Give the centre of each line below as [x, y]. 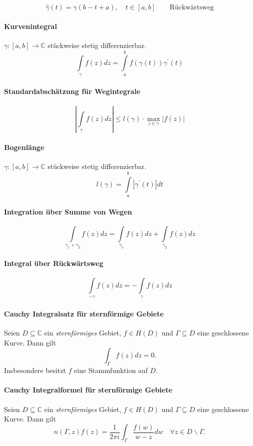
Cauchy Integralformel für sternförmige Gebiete [88, 390]
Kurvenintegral [31, 26]
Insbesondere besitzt [35, 370]
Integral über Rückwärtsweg [54, 263]
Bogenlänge [24, 147]
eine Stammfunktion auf [111, 370]
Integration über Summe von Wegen [68, 211]
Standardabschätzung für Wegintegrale [72, 91]
